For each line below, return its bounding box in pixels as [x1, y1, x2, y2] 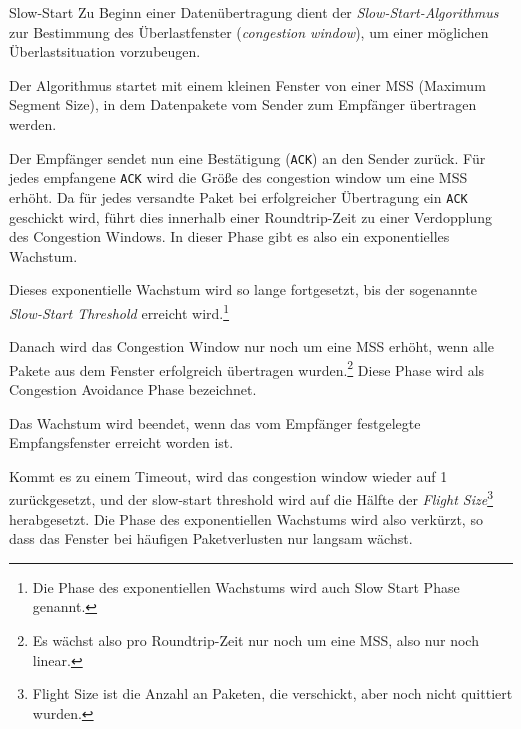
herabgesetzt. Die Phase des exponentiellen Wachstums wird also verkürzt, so [9, 508, 483, 529]
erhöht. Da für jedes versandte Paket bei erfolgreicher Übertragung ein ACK [9, 186, 468, 207]
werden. [9, 113, 57, 134]
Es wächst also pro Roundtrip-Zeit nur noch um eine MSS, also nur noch [32, 630, 479, 650]
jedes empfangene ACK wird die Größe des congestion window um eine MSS [9, 167, 468, 188]
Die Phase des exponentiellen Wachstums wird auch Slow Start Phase [32, 576, 460, 597]
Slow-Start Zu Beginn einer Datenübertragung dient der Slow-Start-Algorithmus [9, 2, 499, 22]
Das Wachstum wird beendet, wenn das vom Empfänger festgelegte [9, 412, 421, 433]
